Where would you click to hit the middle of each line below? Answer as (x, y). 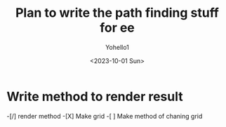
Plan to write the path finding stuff (117, 13)
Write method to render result (95, 96)
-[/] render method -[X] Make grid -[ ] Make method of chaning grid (105, 116)
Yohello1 (117, 47)
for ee (117, 28)
